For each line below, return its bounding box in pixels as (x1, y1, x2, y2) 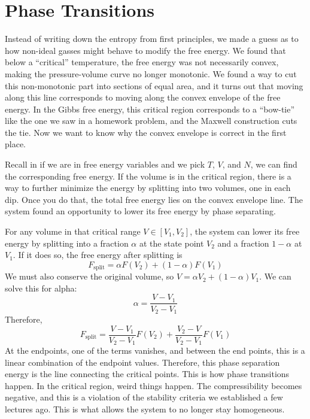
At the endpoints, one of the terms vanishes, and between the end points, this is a (5, 344, 305, 357)
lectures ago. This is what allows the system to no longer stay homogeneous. (5, 403, 285, 415)
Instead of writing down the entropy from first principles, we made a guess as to (5, 32, 299, 45)
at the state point (139, 236, 204, 249)
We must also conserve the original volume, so (5, 270, 174, 283)
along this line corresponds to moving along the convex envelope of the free (5, 91, 281, 104)
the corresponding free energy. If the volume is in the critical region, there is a (5, 169, 291, 182)
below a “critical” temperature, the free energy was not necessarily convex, (5, 56, 279, 68)
